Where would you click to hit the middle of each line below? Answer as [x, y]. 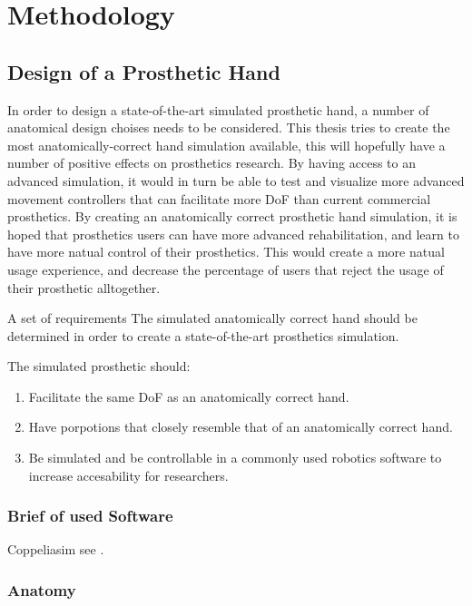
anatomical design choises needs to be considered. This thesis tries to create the [229, 127]
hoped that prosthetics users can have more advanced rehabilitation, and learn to [233, 234]
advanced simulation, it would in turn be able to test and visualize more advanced [236, 180]
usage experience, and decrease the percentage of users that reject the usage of [226, 269]
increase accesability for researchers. [128, 475]
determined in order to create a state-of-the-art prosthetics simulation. [203, 335]
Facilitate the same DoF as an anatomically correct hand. [189, 396]
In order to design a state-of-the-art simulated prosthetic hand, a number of [218, 109]
